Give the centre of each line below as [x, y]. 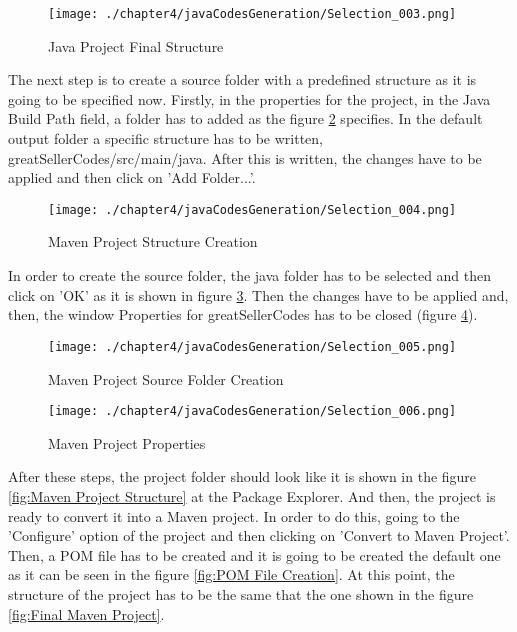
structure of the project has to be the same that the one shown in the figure [241, 593]
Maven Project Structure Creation [153, 241]
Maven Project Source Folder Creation [166, 378]
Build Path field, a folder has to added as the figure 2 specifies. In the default [245, 118]
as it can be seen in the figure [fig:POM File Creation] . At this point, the [231, 574]
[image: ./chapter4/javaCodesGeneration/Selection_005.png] [252, 346]
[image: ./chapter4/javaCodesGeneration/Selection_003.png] [252, 14]
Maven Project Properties [127, 442]
